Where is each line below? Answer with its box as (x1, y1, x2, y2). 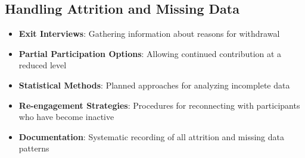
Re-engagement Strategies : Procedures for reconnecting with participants (18, 99, 300, 111)
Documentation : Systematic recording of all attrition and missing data (18, 130, 284, 143)
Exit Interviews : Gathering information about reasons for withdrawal (18, 27, 280, 40)
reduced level (18, 59, 67, 71)
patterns (18, 142, 49, 154)
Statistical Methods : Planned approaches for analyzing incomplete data (18, 78, 290, 91)
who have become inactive (18, 110, 114, 123)
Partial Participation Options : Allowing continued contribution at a (18, 47, 282, 59)
